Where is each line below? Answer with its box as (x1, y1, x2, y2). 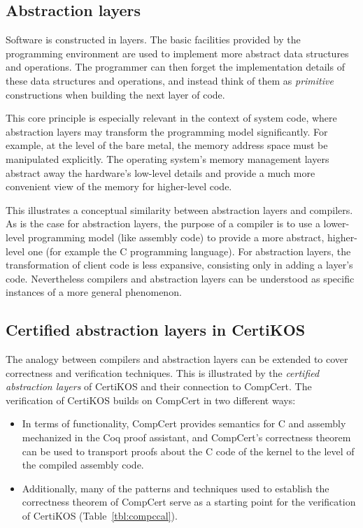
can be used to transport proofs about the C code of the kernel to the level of (22, 443, 355, 458)
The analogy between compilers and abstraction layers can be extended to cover (6, 352, 348, 366)
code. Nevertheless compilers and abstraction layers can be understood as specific (6, 271, 355, 285)
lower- (323, 216, 350, 231)
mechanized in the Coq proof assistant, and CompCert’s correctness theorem (22, 430, 351, 445)
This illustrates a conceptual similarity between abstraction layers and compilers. (6, 202, 353, 217)
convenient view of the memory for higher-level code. (6, 179, 232, 194)
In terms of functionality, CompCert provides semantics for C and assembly (22, 416, 346, 431)
